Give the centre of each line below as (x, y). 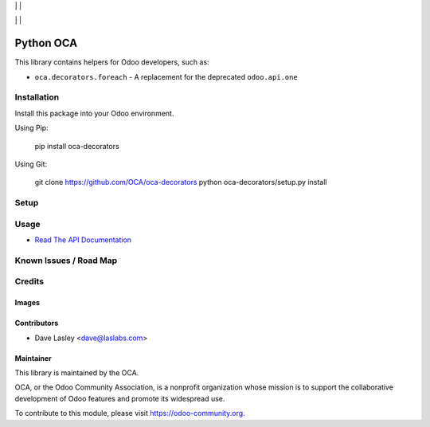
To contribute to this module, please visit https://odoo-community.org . (130, 413)
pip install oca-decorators (77, 146)
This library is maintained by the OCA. (77, 373)
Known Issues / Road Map (66, 261)
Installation (37, 97)
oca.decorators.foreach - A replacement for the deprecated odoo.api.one (166, 76)
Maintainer (33, 358)
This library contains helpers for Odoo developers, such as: (112, 62)
